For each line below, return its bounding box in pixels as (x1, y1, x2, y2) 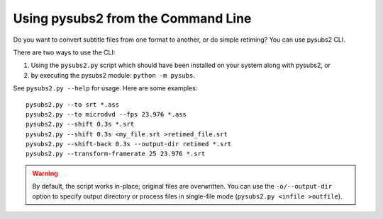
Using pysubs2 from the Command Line (13, 11, 252, 26)
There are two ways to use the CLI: (13, 48, 116, 57)
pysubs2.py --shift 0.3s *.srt (26, 120, 135, 129)
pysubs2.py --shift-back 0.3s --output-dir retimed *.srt (26, 140, 232, 148)
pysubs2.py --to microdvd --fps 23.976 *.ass (26, 110, 187, 118)
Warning (32, 169, 58, 177)
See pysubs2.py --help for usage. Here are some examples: (13, 84, 198, 93)
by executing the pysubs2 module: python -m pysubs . (30, 71, 195, 79)
